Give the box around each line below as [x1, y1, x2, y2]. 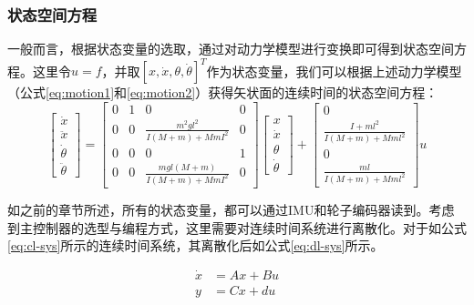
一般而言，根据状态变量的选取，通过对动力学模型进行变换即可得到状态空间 [7, 39, 454, 58]
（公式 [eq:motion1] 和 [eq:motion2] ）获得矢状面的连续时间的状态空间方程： [7, 83, 438, 102]
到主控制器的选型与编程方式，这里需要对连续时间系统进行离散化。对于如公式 [7, 218, 467, 237]
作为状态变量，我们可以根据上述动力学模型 [206, 61, 462, 80]
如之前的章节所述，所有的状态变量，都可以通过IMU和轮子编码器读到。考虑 [7, 200, 455, 219]
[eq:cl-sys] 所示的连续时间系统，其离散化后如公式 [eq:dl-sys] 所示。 [7, 236, 384, 255]
